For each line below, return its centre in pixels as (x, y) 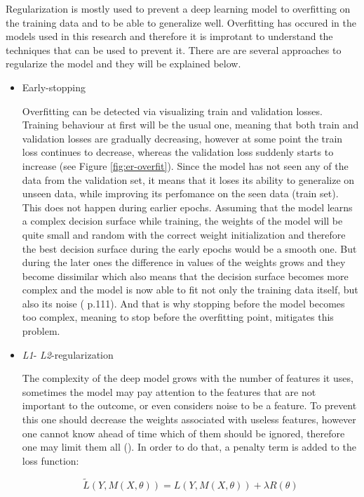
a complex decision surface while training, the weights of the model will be (182, 221)
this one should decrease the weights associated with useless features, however (189, 419)
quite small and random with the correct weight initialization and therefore (184, 234)
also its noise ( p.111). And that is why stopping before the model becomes (183, 303)
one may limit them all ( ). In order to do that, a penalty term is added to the (189, 447)
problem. (41, 331)
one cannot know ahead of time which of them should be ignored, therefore (183, 433)
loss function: (50, 460)
